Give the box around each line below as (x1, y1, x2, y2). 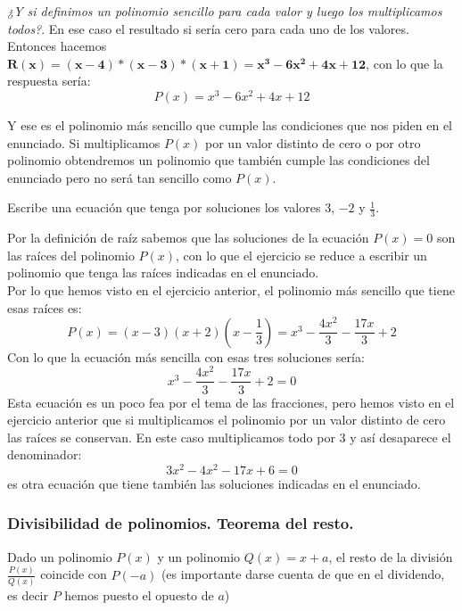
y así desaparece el (350, 427, 451, 446)
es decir (7, 585, 48, 604)
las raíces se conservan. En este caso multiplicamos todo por (7, 427, 335, 446)
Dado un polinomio (7, 547, 112, 566)
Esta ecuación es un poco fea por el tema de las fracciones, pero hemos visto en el (7, 392, 455, 411)
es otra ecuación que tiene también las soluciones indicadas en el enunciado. (7, 474, 421, 492)
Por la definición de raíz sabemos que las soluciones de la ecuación (7, 228, 369, 247)
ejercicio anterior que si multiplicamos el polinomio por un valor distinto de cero (7, 410, 446, 429)
